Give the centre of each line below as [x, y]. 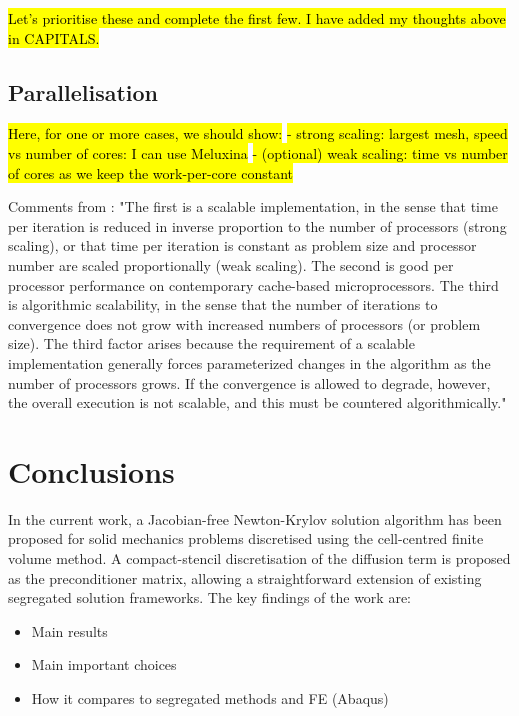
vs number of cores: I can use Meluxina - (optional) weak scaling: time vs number [258, 152]
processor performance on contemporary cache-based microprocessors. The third [253, 284]
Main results [69, 630]
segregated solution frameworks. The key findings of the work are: [209, 597]
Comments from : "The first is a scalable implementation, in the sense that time [253, 206]
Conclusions [91, 470]
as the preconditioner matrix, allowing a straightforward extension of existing [245, 577]
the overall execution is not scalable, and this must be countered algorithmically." [257, 402]
